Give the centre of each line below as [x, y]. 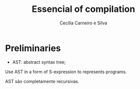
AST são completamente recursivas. [42, 81]
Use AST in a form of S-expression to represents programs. [66, 72]
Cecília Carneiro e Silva [83, 23]
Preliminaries [33, 48]
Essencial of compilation [83, 9]
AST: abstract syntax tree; [39, 62]
